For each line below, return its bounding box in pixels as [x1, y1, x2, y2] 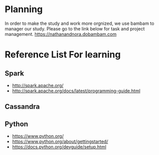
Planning [5, 4, 43, 15]
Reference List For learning [5, 49, 121, 60]
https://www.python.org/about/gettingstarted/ [12, 138, 108, 145]
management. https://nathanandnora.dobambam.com [5, 31, 117, 37]
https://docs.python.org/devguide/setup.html [12, 144, 107, 150]
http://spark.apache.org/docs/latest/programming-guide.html [12, 88, 140, 94]
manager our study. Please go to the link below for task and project [5, 25, 145, 31]
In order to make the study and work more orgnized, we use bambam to [5, 20, 154, 26]
